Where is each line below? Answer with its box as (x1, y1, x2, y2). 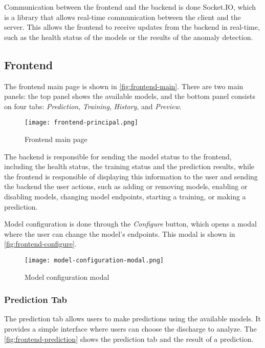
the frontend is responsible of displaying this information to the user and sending (4, 171, 258, 181)
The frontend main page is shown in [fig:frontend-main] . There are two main (4, 80, 244, 91)
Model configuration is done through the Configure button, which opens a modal (4, 218, 257, 229)
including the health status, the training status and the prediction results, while (4, 161, 255, 172)
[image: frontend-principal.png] (25, 119, 138, 127)
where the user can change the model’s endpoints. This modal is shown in (4, 228, 235, 239)
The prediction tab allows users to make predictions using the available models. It (4, 313, 261, 324)
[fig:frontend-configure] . (4, 238, 77, 249)
